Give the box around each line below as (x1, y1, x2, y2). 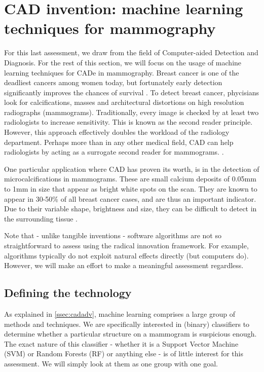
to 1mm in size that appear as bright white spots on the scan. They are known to (4, 183, 257, 194)
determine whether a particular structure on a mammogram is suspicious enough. (4, 328, 257, 339)
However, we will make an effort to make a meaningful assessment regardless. (4, 260, 244, 271)
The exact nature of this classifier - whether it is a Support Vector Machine (4, 338, 239, 349)
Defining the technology (4, 285, 132, 301)
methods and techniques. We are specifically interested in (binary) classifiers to (4, 318, 250, 329)
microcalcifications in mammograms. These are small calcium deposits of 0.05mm (4, 173, 256, 184)
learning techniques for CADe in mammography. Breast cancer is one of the (4, 67, 239, 78)
